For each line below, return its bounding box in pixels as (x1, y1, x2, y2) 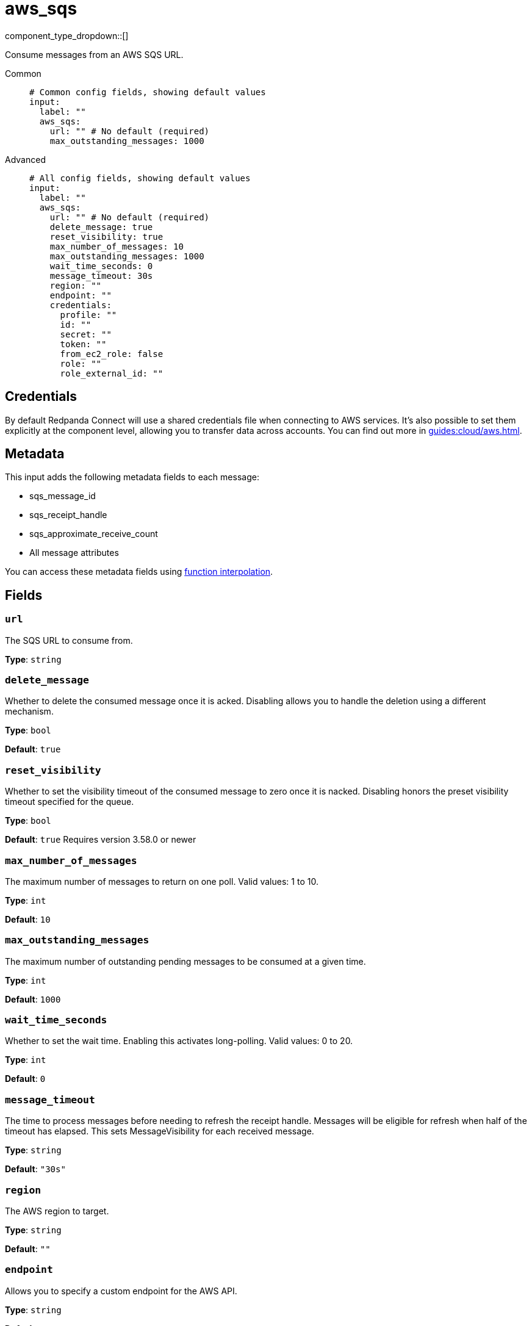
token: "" (60, 339, 107, 349)
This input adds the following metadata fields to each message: (5, 472, 259, 483)
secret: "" (60, 329, 112, 339)
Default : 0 (5, 1073, 46, 1084)
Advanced (5, 154, 46, 165)
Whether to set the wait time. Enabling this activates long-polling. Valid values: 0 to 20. (5, 1036, 353, 1047)
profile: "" (60, 309, 117, 320)
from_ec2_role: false (60, 348, 164, 359)
